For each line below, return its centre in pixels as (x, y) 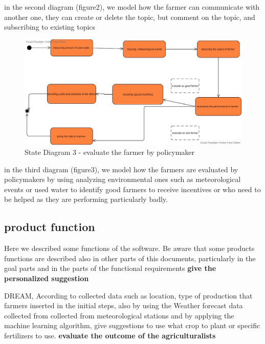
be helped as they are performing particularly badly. (86, 199)
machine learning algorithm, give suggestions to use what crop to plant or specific (132, 325)
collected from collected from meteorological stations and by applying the (119, 315)
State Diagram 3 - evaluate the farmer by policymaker (110, 152)
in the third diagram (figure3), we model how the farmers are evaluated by (121, 169)
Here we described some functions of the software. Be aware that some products (129, 248)
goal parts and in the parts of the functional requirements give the (110, 268)
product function (50, 227)
